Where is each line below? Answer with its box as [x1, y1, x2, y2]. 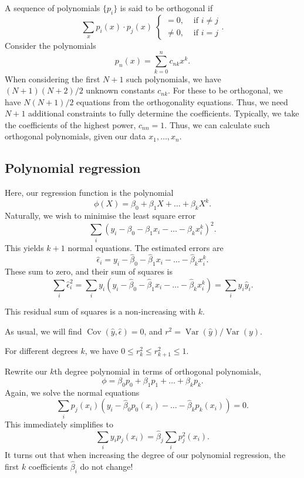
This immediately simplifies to [5, 417, 113, 430]
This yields [5, 241, 44, 253]
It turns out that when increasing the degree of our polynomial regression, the [5, 448, 286, 460]
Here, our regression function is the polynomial [5, 186, 174, 199]
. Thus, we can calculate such [164, 118, 270, 131]
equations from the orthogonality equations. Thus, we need [76, 95, 288, 108]
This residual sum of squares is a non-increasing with [5, 305, 195, 317]
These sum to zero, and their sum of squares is [5, 265, 173, 278]
